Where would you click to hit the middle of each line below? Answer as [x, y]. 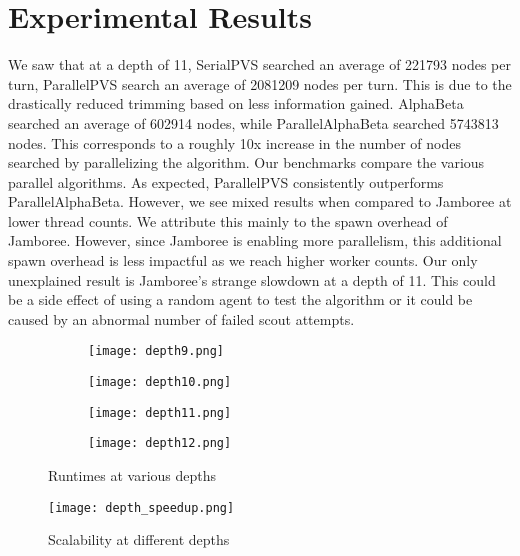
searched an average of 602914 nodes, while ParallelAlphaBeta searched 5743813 [253, 122]
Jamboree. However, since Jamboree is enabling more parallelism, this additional [255, 240]
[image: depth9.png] [156, 351]
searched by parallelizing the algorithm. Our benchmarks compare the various [246, 162]
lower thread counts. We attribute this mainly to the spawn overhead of [228, 220]
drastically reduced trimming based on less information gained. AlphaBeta [236, 103]
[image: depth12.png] [160, 443]
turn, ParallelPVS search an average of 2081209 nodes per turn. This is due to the [260, 83]
